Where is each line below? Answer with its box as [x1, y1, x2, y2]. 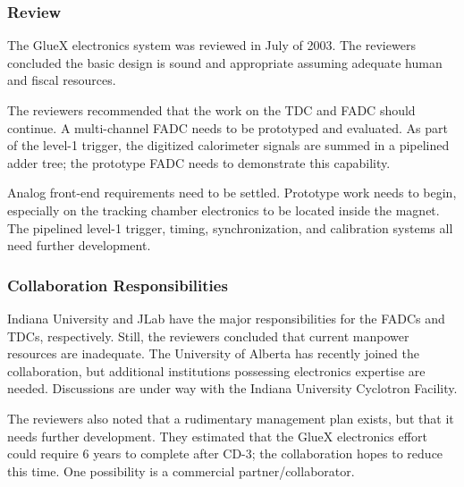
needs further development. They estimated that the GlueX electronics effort [7, 426, 427, 445]
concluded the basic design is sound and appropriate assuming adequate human [7, 53, 443, 71]
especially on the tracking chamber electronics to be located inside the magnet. [7, 200, 440, 219]
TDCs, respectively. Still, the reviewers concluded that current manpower [7, 326, 409, 345]
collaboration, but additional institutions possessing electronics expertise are [7, 361, 426, 380]
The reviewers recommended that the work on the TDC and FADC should [7, 101, 416, 119]
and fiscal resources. [7, 71, 116, 89]
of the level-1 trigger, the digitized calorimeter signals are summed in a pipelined [7, 136, 450, 155]
